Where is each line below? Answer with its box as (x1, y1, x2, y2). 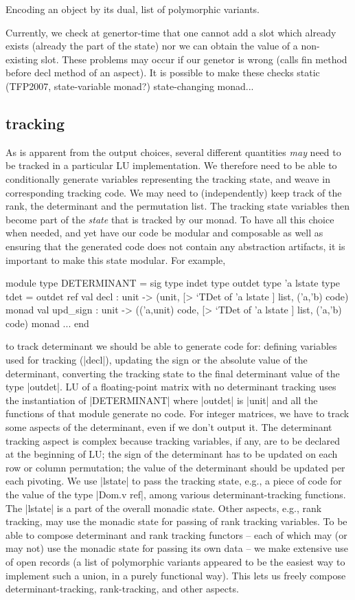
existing (5, 52, 38, 66)
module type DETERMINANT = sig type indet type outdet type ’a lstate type (5, 276, 341, 290)
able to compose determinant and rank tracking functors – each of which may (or (5, 527, 347, 542)
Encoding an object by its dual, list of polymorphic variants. (5, 2, 260, 16)
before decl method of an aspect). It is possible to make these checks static (5, 65, 320, 80)
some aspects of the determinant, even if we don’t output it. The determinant (5, 420, 332, 434)
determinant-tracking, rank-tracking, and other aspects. (5, 581, 239, 596)
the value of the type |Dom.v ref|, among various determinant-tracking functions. (5, 487, 346, 502)
